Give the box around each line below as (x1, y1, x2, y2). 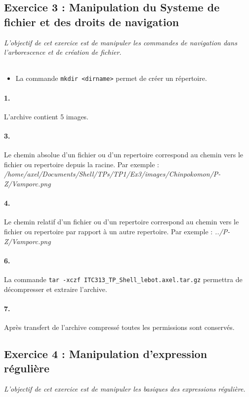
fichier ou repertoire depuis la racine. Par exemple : (4, 159, 159, 169)
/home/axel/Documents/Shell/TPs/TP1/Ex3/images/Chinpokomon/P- (4, 169, 221, 179)
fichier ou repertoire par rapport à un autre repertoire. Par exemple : (4, 226, 213, 236)
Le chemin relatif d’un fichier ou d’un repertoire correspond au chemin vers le (4, 217, 239, 227)
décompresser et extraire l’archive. (4, 284, 107, 294)
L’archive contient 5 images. (4, 111, 89, 121)
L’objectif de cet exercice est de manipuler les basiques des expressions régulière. (4, 384, 246, 394)
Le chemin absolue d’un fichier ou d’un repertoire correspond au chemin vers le (4, 149, 244, 160)
